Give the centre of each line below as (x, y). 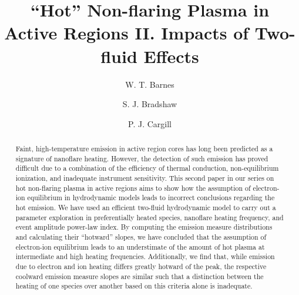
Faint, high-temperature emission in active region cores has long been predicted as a (144, 149)
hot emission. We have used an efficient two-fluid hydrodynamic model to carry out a (146, 208)
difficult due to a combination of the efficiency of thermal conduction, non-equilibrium (147, 168)
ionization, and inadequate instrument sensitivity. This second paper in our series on (145, 178)
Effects (171, 56)
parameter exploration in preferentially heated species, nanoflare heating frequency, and (149, 217)
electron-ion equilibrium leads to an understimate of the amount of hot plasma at (140, 246)
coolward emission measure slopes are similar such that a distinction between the (140, 276)
